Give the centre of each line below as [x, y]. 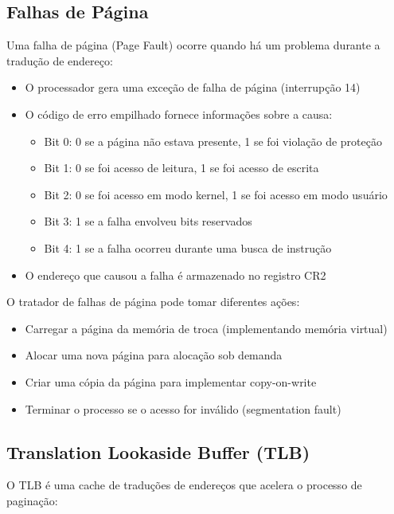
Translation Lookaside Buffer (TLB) [158, 451]
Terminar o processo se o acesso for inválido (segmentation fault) [183, 408]
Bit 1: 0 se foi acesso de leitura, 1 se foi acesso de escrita [181, 168]
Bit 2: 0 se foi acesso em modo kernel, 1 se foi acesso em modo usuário [216, 194]
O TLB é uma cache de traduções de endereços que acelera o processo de [184, 485]
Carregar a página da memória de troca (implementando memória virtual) [206, 328]
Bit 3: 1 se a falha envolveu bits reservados [148, 221]
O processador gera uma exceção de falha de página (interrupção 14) [193, 87]
